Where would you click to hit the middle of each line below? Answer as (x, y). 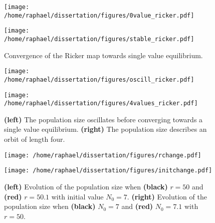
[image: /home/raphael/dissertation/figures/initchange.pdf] (108, 171)
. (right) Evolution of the (167, 196)
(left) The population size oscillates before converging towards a (103, 119)
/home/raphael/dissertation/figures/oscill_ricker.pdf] (99, 79)
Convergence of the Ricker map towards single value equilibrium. (103, 55)
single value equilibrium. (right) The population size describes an (105, 129)
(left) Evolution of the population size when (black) (86, 186)
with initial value (77, 196)
